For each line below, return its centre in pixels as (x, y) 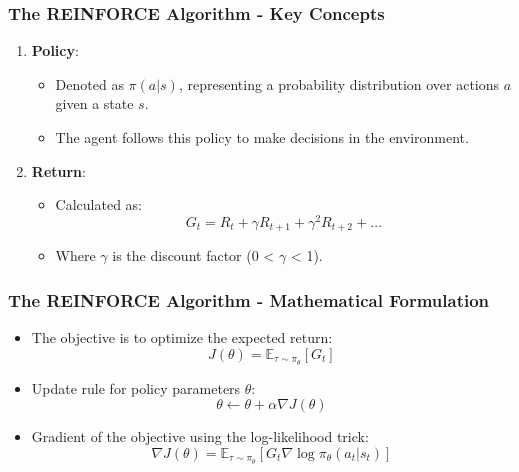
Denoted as (89, 83)
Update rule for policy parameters (136, 387)
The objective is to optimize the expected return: (182, 337)
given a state (94, 103)
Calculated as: (99, 204)
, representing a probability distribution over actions (339, 83)
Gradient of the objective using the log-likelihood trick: (200, 436)
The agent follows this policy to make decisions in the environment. (262, 137)
